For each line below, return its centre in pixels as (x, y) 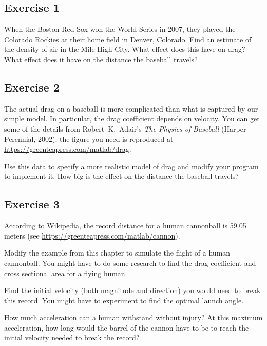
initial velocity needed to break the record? (72, 338)
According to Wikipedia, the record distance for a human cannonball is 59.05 (125, 225)
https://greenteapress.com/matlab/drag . (68, 149)
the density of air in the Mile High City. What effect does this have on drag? (125, 49)
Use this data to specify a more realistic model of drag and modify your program (131, 166)
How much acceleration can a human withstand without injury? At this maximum (133, 317)
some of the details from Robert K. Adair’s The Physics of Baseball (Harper (125, 128)
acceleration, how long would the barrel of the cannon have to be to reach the (127, 327)
